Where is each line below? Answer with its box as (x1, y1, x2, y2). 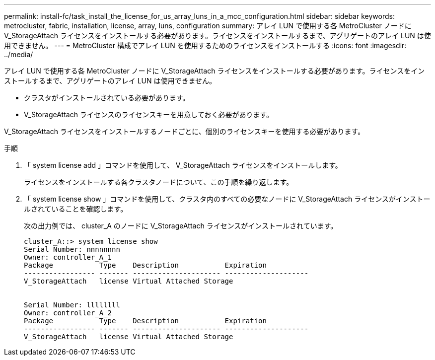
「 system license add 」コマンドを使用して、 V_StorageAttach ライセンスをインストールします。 (24, 161, 342, 169)
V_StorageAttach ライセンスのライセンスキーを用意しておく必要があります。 (24, 110, 274, 119)
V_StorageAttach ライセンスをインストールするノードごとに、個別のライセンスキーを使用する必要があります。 (4, 127, 365, 136)
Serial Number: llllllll (24, 301, 120, 309)
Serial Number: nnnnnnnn (24, 245, 120, 253)
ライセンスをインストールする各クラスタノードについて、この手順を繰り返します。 (24, 178, 293, 186)
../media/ (4, 50, 33, 59)
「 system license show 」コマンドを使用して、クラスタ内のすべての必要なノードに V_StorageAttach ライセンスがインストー (24, 195, 431, 203)
